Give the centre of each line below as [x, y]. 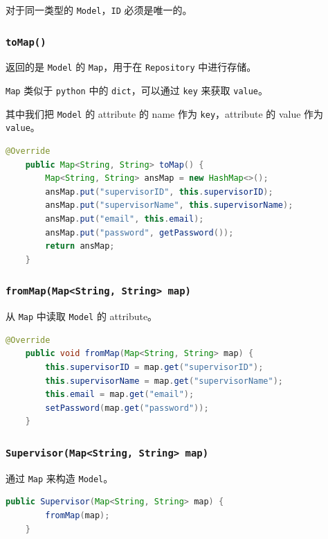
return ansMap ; [80, 246]
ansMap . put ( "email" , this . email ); [125, 219]
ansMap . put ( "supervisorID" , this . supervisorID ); [159, 192]
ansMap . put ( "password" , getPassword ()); [139, 232]
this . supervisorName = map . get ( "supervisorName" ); [164, 381]
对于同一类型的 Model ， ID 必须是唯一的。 [99, 10]
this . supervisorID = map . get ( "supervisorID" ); [154, 368]
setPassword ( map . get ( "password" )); [127, 408]
